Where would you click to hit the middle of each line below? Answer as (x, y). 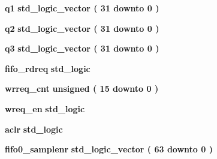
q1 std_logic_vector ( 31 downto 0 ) (82, 8)
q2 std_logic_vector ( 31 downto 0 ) (82, 28)
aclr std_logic (34, 129)
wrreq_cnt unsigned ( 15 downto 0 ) (82, 88)
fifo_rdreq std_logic (48, 68)
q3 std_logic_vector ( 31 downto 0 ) (82, 48)
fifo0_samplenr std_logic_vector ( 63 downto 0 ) (109, 149)
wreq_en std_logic (45, 108)
